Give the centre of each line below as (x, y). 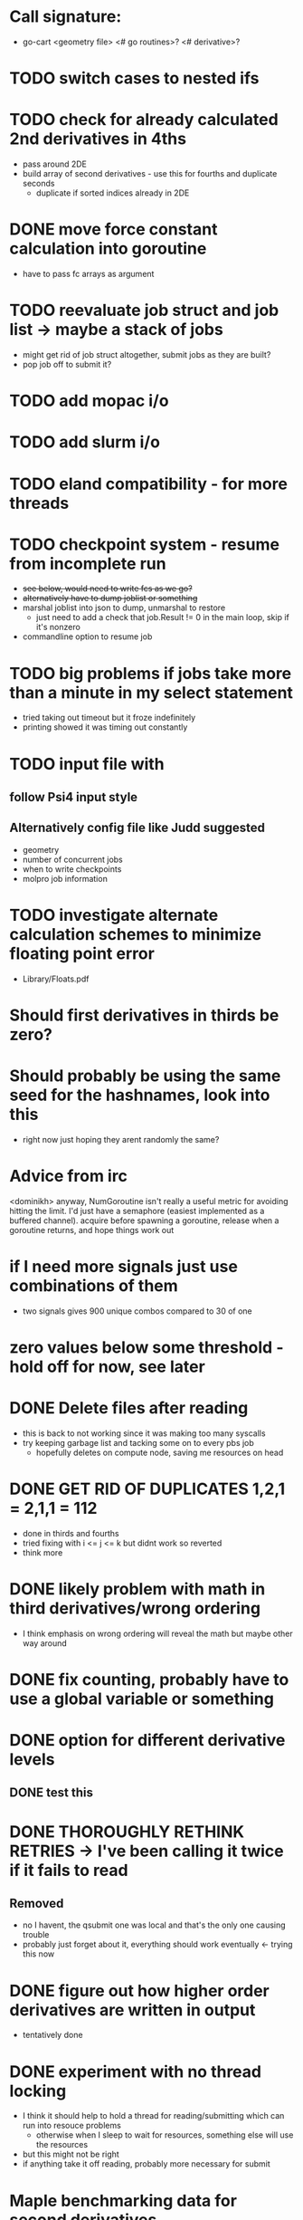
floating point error (82, 953)
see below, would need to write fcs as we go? (107, 588)
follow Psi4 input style (74, 797)
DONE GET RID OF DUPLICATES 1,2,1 (147, 1489)
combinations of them (94, 1285)
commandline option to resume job (87, 636)
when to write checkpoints (72, 869)
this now (38, 1954)
